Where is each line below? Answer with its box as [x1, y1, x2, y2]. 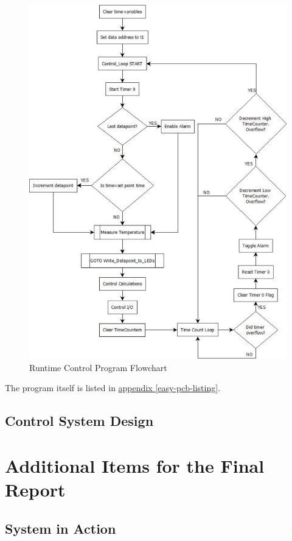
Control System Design [5, 411, 154, 430]
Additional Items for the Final [5, 453, 265, 478]
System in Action [5, 518, 116, 537]
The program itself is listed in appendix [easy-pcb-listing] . [5, 381, 221, 394]
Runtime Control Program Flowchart [29, 361, 167, 373]
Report [5, 477, 66, 502]
